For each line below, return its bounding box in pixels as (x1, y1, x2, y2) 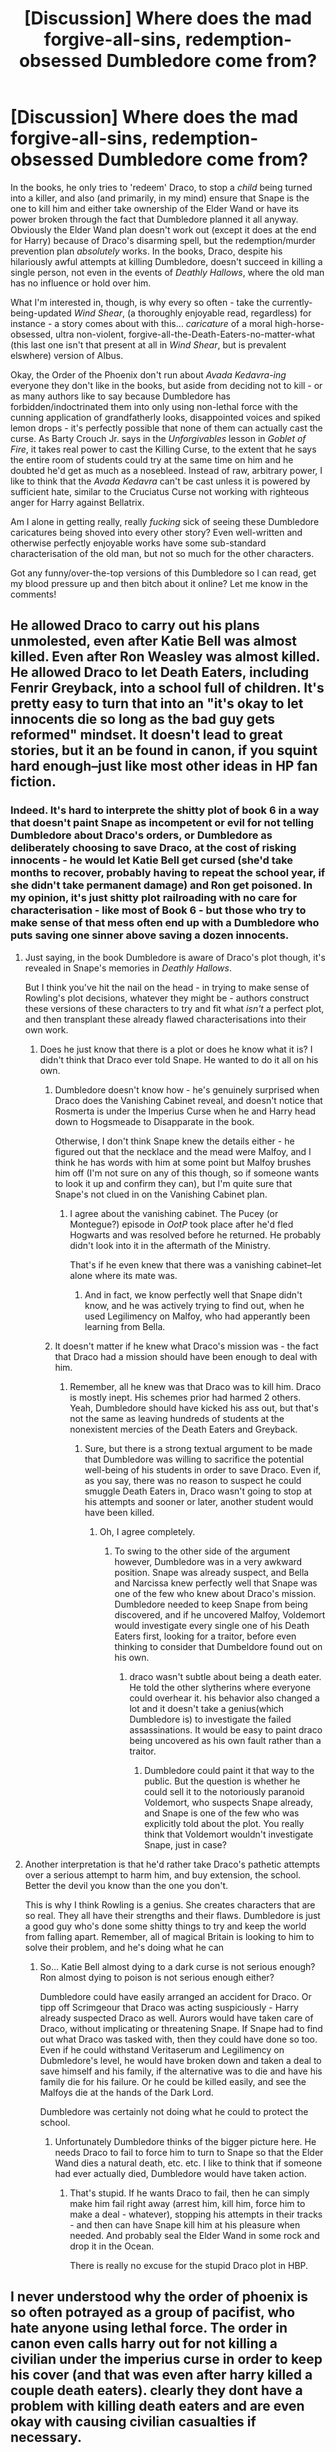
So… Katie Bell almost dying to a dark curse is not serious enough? (39, 1960, 316, 1972)
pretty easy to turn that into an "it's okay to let (10, 695, 304, 712)
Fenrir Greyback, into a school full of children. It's (10, 680, 325, 697)
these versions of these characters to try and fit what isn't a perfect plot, (24, 1002, 325, 1014)
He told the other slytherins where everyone (129, 1681, 312, 1693)
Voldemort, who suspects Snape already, (144, 1796, 314, 1808)
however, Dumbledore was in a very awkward (114, 1555, 303, 1567)
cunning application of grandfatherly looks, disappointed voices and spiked (10, 411, 321, 423)
